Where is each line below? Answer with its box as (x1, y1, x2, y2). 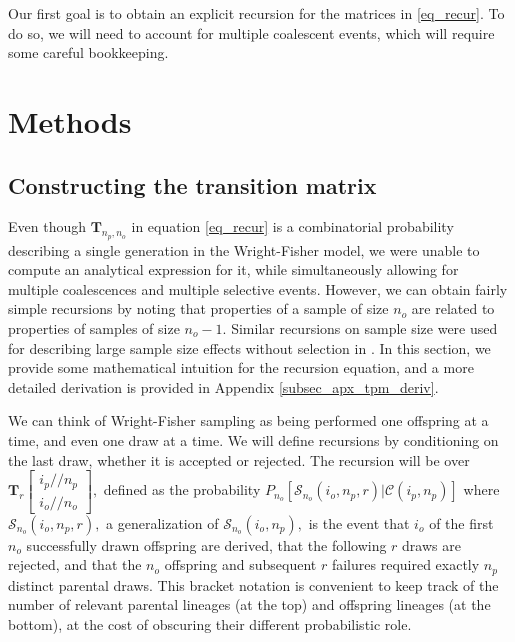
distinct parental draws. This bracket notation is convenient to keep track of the (8, 574, 499, 595)
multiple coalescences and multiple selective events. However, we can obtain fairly (8, 278, 508, 299)
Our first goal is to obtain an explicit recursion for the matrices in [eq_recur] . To (8, 3, 505, 23)
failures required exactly (331, 554, 480, 575)
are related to (411, 298, 495, 319)
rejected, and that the (8, 554, 142, 575)
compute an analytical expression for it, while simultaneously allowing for (8, 259, 459, 280)
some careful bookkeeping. (8, 42, 169, 63)
